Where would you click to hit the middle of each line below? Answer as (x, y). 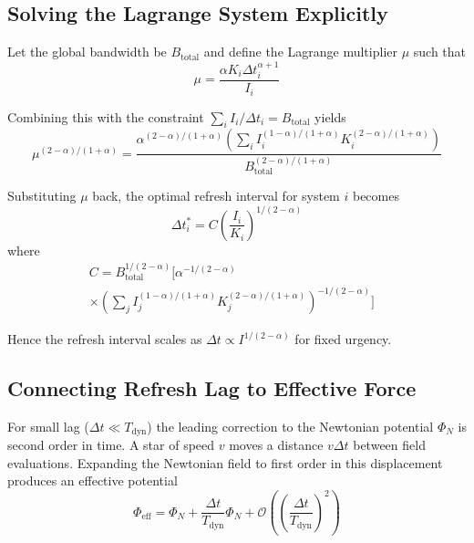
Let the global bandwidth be (87, 52)
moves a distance (276, 445)
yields (330, 116)
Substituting (42, 196)
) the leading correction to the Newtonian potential (290, 426)
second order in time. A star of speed (111, 445)
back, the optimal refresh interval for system (216, 196)
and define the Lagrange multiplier (300, 52)
